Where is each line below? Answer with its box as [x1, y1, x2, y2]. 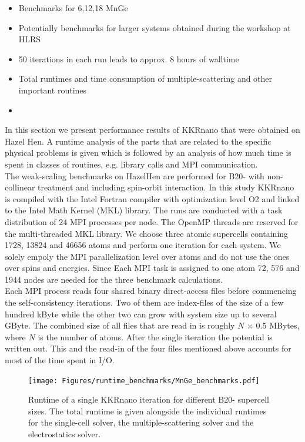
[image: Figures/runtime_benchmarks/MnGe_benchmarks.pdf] [28, 376, 260, 385]
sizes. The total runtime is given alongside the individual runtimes [28, 404, 267, 417]
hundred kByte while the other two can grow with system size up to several [5, 307, 277, 320]
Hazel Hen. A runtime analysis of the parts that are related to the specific [5, 135, 272, 147]
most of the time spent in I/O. [5, 354, 115, 366]
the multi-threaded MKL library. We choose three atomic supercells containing [5, 227, 289, 239]
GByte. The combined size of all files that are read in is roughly [5, 319, 235, 331]
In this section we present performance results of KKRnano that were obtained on [5, 123, 300, 136]
